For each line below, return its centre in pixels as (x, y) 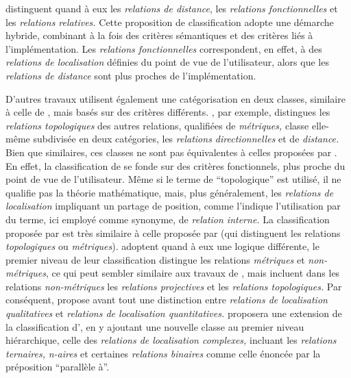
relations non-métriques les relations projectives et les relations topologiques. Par (174, 286)
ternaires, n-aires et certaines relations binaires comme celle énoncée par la (163, 353)
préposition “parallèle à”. (58, 367)
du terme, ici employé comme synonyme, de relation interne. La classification (168, 219)
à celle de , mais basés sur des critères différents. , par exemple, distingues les (168, 112)
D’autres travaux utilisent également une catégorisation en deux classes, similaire (175, 98)
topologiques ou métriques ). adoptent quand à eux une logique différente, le (162, 246)
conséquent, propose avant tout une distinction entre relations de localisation (167, 300)
